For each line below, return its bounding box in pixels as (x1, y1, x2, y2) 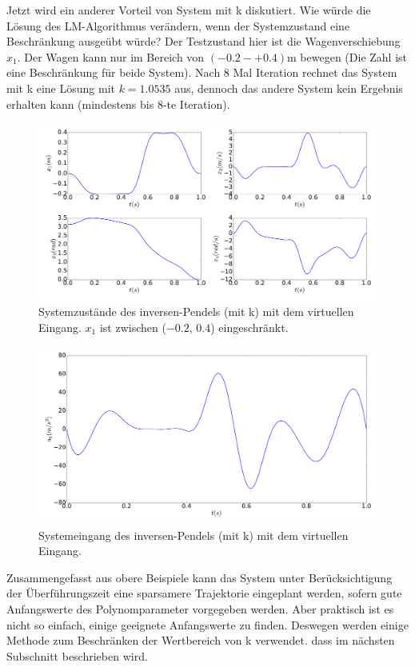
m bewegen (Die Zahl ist (287, 48, 408, 65)
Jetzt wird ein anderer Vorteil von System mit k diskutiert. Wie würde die (6, 2, 371, 18)
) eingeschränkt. (210, 318, 289, 335)
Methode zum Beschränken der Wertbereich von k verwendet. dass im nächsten (6, 632, 395, 649)
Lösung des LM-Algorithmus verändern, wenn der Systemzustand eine (6, 17, 350, 34)
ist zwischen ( (99, 318, 166, 335)
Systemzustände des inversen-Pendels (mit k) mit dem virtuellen (38, 303, 354, 320)
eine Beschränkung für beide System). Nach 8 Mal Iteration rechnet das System (6, 64, 397, 81)
